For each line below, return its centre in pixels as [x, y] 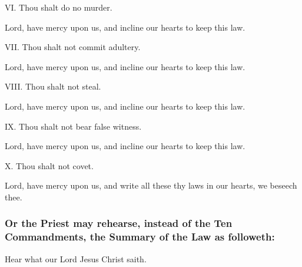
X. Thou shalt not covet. [49, 165]
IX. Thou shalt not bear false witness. [73, 126]
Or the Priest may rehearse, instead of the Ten [119, 223]
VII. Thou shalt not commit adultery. [73, 47]
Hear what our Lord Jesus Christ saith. [76, 258]
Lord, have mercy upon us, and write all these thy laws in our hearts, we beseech [151, 185]
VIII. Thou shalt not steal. [53, 86]
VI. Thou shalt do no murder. [59, 7]
